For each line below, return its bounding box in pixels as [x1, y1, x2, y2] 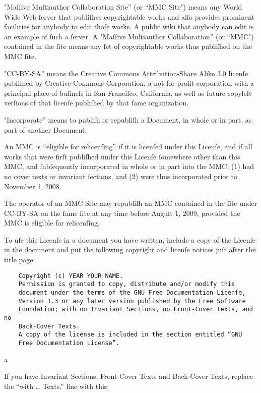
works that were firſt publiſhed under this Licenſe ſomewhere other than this [4, 151, 240, 161]
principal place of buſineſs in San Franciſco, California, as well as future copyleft [4, 87, 252, 98]
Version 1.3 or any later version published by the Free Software [18, 297, 246, 305]
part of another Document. [4, 124, 87, 135]
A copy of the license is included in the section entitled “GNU [18, 331, 242, 339]
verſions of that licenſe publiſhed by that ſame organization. [4, 97, 189, 108]
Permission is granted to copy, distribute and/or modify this [18, 280, 235, 288]
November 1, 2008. [4, 181, 61, 191]
